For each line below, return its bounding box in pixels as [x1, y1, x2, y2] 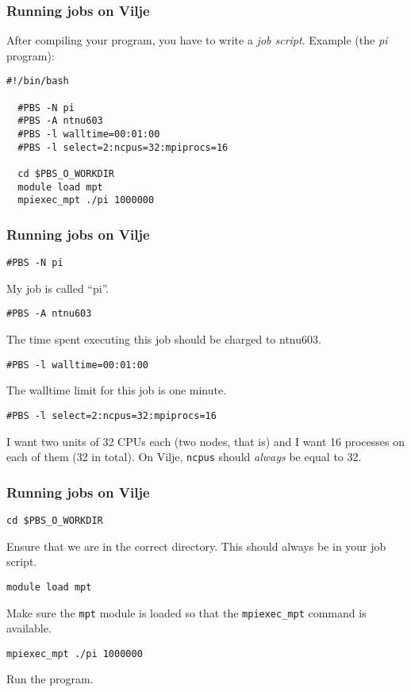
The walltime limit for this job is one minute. [6, 382, 227, 398]
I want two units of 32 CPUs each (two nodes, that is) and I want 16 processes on [6, 432, 405, 449]
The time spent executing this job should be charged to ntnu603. [6, 331, 321, 348]
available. [6, 620, 52, 636]
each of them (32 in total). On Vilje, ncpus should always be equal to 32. [6, 448, 362, 465]
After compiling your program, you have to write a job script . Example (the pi [6, 32, 388, 48]
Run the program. [6, 671, 94, 687]
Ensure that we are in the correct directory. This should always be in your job [6, 537, 386, 554]
